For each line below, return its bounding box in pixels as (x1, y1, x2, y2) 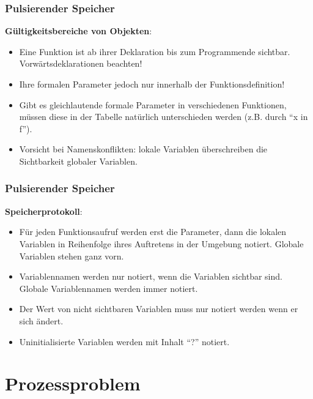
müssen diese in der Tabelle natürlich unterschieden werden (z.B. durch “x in (19, 110, 308, 123)
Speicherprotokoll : (5, 204, 83, 217)
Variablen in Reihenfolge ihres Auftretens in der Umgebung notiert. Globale (19, 237, 304, 250)
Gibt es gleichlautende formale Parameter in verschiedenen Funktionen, (19, 98, 287, 111)
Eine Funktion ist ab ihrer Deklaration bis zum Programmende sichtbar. (19, 45, 290, 58)
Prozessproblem (5, 371, 141, 396)
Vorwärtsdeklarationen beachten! (19, 57, 142, 70)
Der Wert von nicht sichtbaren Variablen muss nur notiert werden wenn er (19, 302, 298, 315)
